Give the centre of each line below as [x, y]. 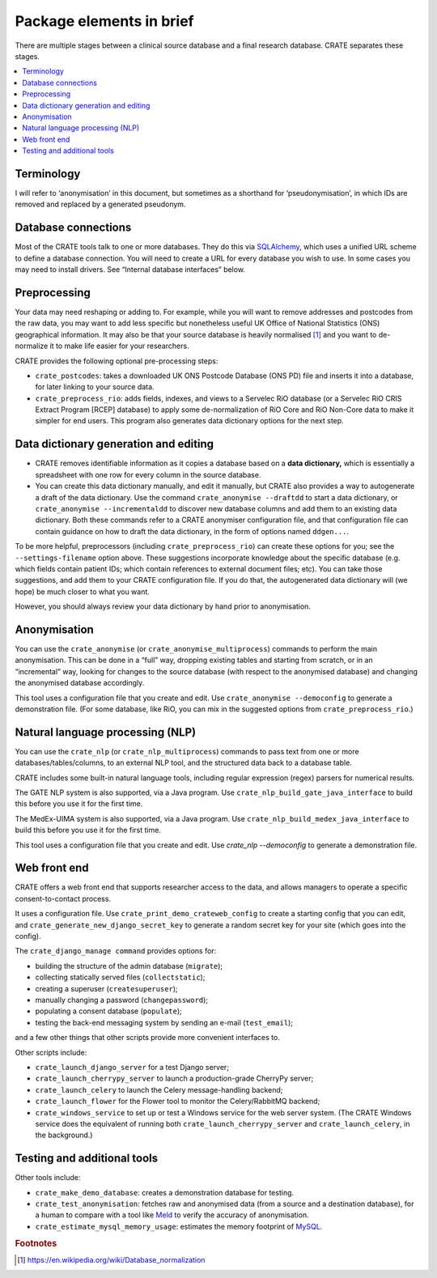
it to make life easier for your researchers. [119, 346]
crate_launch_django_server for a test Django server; [132, 1067]
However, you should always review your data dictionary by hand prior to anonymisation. [163, 606]
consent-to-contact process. [63, 898]
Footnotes [36, 1243]
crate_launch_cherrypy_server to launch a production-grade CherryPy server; [174, 1078]
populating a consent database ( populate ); [108, 1011]
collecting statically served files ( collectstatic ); [120, 977]
